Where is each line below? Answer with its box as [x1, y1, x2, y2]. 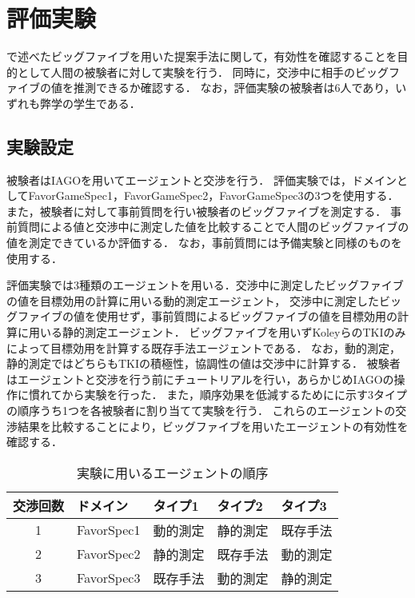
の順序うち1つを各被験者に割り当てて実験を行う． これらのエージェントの [6, 402, 396, 419]
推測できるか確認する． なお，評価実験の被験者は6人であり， [73, 79, 396, 96]
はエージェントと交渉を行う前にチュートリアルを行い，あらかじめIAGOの [6, 370, 394, 387]
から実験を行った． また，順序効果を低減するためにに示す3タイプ [62, 386, 407, 403]
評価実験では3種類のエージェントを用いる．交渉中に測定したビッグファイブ [6, 277, 404, 293]
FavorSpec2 [77, 544, 141, 564]
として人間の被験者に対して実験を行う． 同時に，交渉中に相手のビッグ [17, 63, 389, 80]
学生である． [73, 94, 141, 111]
